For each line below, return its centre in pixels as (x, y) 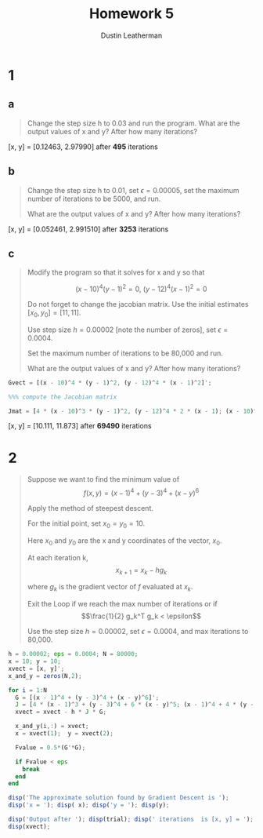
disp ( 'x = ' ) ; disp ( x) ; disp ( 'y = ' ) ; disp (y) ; (89, 805)
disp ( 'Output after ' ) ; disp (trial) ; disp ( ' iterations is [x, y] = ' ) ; (131, 820)
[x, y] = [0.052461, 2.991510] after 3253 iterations (88, 229)
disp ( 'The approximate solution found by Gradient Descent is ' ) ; (119, 798)
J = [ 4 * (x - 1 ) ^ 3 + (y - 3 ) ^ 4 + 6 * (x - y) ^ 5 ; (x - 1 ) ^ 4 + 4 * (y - (135, 705)
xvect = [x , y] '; (36, 669)
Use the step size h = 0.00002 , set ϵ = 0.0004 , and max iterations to (138, 632)
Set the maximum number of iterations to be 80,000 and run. (125, 353)
